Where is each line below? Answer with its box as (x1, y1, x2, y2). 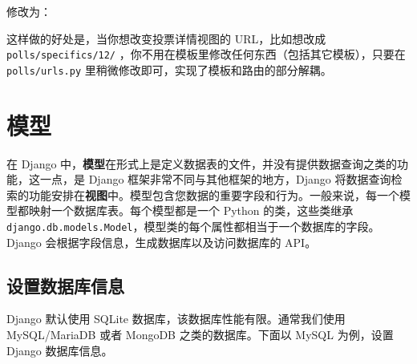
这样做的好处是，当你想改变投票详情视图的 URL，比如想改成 (6, 30, 326, 47)
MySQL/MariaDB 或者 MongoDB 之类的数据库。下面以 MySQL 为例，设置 (6, 326, 394, 343)
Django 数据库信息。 (6, 342, 113, 358)
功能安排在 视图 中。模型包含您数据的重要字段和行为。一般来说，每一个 (28, 186, 399, 203)
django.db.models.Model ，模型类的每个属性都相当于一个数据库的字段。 (6, 218, 380, 234)
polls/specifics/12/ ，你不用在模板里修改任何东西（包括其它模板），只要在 (6, 46, 406, 63)
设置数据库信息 (6, 273, 124, 297)
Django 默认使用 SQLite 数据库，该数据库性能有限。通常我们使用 (6, 310, 346, 327)
